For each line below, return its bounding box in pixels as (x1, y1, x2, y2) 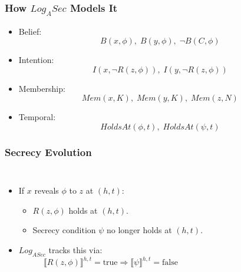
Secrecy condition (32, 224, 96, 236)
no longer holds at (107, 224, 172, 236)
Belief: (18, 25, 42, 37)
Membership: (18, 82, 65, 94)
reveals (34, 184, 59, 197)
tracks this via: (48, 243, 103, 256)
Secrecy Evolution (5, 144, 92, 159)
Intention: (18, 54, 54, 66)
